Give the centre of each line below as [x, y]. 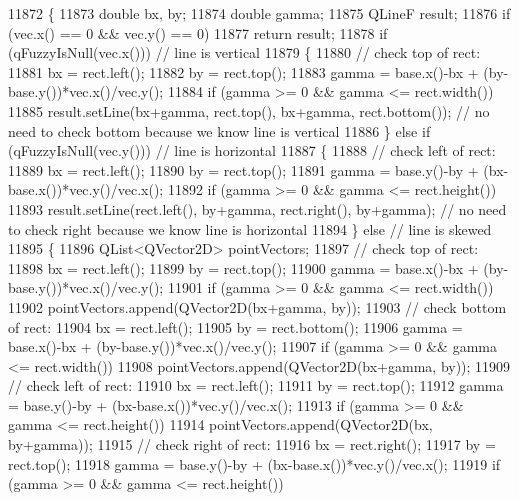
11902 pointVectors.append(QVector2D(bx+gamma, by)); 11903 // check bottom [257, 306]
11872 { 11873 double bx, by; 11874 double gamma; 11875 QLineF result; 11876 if [259, 13]
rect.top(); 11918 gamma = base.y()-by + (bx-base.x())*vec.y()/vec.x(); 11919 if [254, 463]
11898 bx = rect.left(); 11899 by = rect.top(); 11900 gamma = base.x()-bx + [243, 267]
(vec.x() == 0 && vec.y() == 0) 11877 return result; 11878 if [198, 32]
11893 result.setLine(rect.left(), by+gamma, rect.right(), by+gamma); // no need [257, 208]
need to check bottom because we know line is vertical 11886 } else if [219, 130]
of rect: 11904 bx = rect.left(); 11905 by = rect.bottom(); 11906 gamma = [235, 326]
